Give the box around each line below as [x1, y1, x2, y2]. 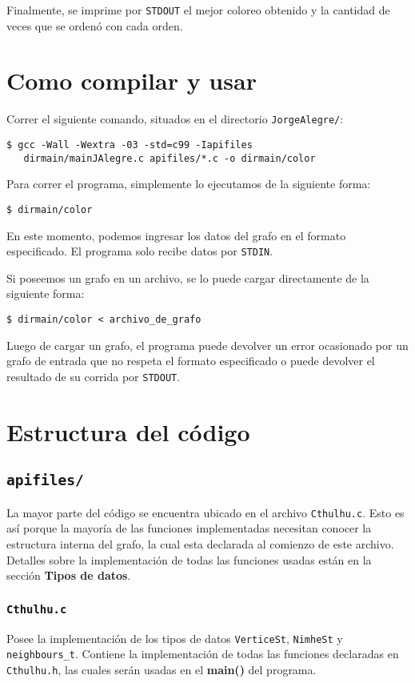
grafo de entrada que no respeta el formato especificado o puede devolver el [6, 352, 375, 369]
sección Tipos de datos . [6, 567, 131, 584]
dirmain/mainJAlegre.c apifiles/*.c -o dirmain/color [23, 152, 316, 164]
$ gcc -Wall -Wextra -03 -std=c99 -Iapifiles [6, 139, 253, 151]
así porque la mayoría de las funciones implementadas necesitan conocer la [6, 520, 372, 536]
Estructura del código [6, 415, 250, 448]
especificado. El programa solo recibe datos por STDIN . [6, 243, 273, 259]
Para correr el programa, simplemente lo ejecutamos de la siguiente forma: [6, 175, 371, 192]
